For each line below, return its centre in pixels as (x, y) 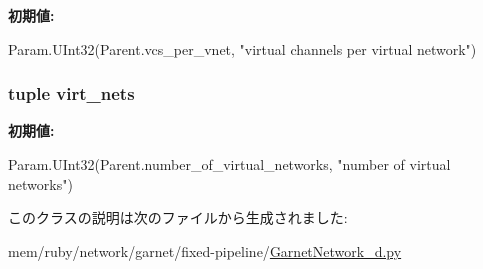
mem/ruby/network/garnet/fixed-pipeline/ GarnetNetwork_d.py (205, 250)
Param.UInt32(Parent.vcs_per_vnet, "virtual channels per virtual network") (242, 48)
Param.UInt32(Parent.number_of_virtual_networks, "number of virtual (229, 164)
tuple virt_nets (71, 93)
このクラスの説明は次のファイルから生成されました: (178, 217)
